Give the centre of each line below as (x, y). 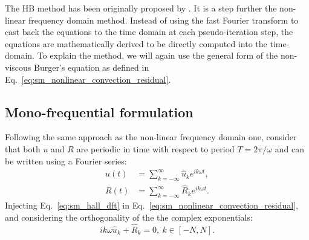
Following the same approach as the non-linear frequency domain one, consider (151, 137)
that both (23, 148)
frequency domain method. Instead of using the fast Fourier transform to (163, 20)
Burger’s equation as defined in (91, 67)
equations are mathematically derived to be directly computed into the (136, 43)
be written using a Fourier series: (66, 161)
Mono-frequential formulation (99, 112)
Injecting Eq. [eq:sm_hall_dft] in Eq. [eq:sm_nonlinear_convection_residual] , (151, 205)
